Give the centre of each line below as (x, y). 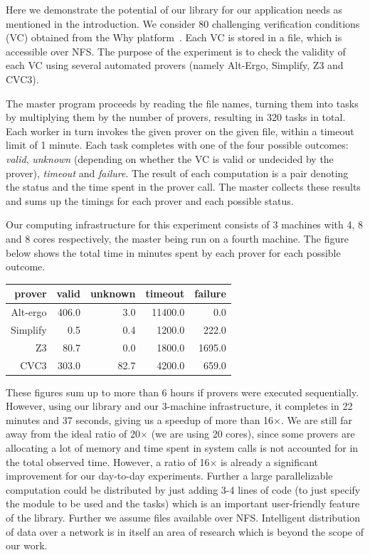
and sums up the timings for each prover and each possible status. (150, 200)
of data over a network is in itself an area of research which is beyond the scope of (185, 531)
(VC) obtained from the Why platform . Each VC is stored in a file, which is (174, 37)
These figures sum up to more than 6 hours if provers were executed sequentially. (183, 392)
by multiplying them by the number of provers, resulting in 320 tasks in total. (176, 117)
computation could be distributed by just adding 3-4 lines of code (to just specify (183, 489)
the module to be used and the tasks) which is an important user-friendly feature (183, 503)
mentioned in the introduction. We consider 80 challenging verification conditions (183, 23)
